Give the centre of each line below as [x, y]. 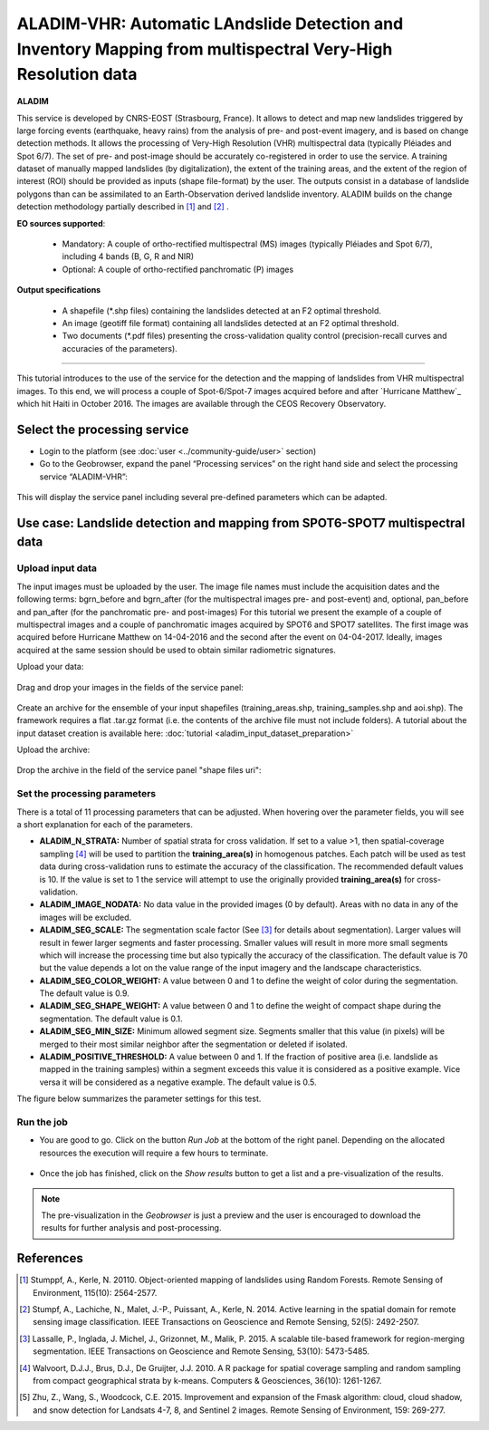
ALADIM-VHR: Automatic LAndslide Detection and [210, 24]
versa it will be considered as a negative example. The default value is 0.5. [178, 1082]
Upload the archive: [53, 750]
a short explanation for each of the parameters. [105, 824]
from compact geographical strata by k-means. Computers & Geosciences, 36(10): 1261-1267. [207, 1380]
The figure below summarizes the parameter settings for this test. [139, 1099]
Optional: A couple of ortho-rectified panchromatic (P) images [178, 269]
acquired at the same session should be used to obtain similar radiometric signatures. [177, 650]
